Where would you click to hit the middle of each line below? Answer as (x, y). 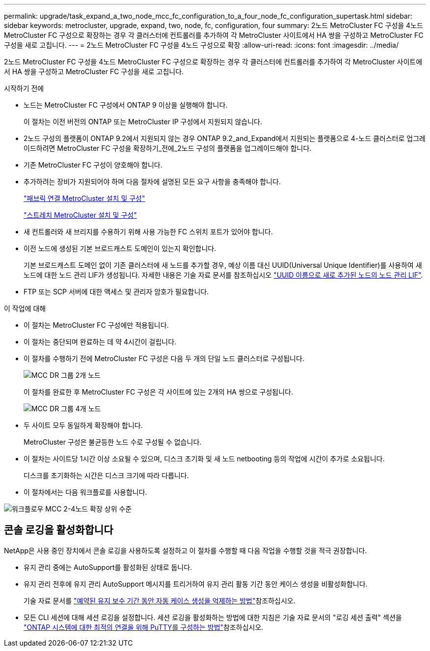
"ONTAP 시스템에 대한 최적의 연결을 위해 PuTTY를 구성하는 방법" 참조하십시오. (144, 627)
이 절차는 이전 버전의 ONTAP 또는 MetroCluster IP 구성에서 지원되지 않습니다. (143, 122)
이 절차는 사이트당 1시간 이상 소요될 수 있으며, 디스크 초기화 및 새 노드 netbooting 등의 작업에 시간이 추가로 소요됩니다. (204, 459)
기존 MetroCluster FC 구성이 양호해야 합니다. (93, 165)
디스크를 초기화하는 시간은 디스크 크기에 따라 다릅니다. (106, 475)
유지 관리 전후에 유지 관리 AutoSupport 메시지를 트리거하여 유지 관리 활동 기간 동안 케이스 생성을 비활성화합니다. (196, 584)
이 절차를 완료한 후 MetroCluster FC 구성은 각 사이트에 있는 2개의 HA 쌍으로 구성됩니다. (158, 392)
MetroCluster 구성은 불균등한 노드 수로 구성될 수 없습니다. (113, 442)
